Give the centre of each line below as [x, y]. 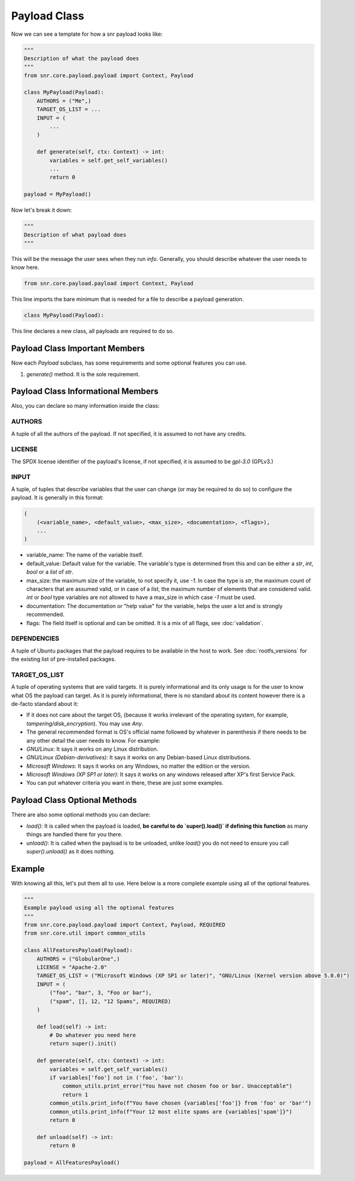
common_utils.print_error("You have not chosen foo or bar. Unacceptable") [177, 1086]
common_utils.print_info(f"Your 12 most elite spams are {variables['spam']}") [171, 1112]
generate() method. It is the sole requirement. [83, 374]
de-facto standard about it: [45, 703]
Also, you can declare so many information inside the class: [85, 406]
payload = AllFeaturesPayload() [72, 1162]
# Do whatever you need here [93, 1035]
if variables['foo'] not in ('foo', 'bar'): [117, 1078]
